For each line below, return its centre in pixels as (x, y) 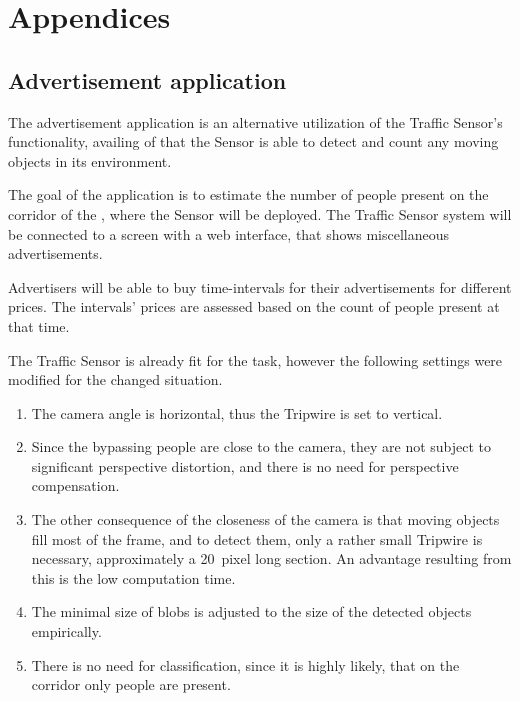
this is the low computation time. (133, 577)
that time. (39, 325)
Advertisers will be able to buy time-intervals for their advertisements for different (260, 286)
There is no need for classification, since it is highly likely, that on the (245, 664)
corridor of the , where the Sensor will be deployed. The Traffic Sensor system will (260, 213)
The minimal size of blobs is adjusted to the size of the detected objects (251, 611)
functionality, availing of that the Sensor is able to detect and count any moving (253, 141)
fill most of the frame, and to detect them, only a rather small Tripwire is (257, 538)
